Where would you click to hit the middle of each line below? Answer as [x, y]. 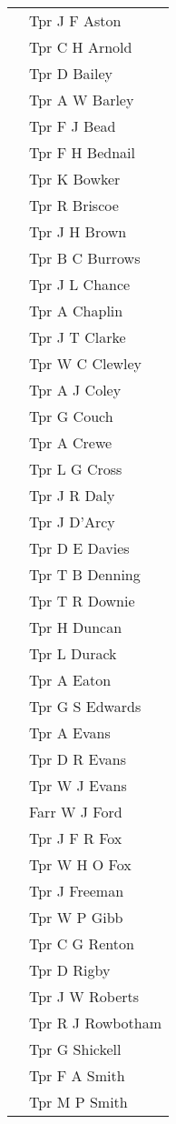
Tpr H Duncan [76, 627]
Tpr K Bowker [75, 179]
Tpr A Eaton [70, 680]
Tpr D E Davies [79, 548]
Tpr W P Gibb [76, 917]
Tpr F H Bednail [82, 152]
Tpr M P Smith [78, 1102]
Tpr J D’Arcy [72, 522]
